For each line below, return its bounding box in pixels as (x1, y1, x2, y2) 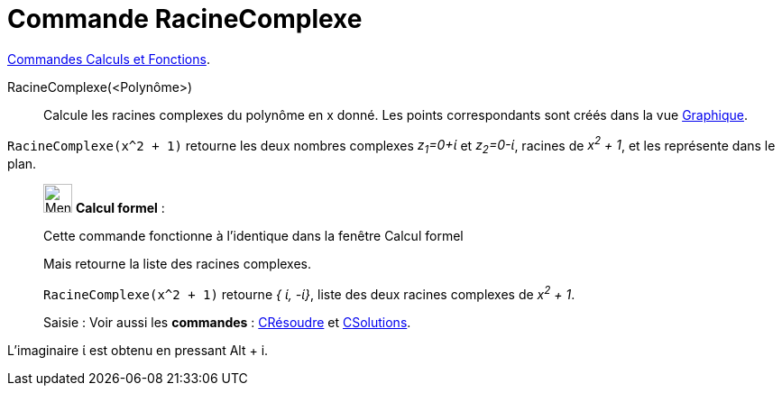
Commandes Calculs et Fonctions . (7, 50, 210, 67)
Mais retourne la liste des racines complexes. (43, 256, 312, 272)
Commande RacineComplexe (7, 4, 363, 34)
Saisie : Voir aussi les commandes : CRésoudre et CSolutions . (43, 314, 411, 330)
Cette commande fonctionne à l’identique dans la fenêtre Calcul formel (43, 228, 464, 244)
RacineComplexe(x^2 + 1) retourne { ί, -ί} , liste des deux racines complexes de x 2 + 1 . (43, 284, 575, 302)
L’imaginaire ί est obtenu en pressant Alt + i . (7, 342, 269, 358)
